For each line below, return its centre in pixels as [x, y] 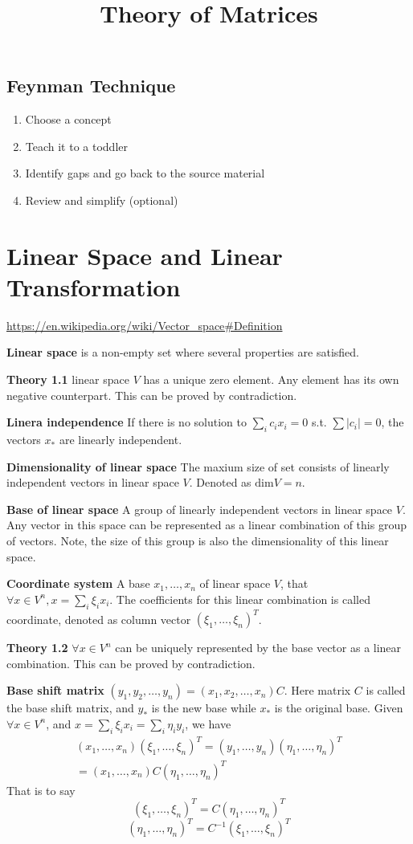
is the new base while [204, 708]
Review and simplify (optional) [102, 200]
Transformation [94, 286]
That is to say [41, 790]
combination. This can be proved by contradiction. [131, 663]
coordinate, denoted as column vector [99, 619]
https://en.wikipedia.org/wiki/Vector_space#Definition [145, 325]
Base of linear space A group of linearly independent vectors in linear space [200, 509]
